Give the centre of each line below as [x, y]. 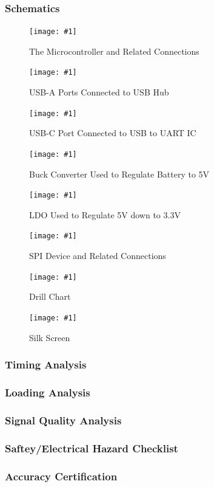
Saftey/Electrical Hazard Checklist [92, 448]
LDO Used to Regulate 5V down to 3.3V [105, 214]
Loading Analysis [48, 392]
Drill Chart [50, 296]
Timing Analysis [46, 364]
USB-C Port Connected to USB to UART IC [113, 133]
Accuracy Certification [61, 476]
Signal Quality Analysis [63, 420]
